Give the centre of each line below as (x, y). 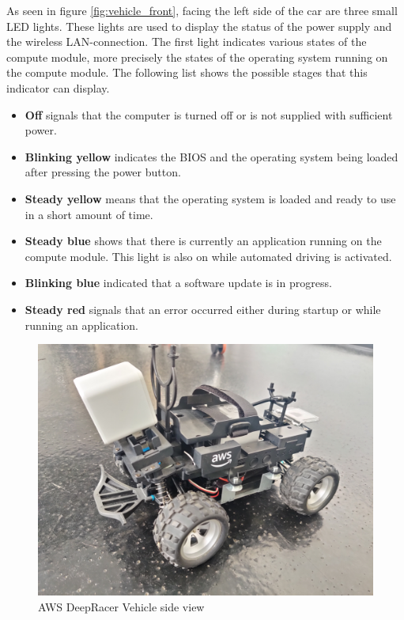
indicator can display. (58, 87)
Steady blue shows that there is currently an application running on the (203, 241)
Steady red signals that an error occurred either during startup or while (203, 309)
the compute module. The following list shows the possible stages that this (187, 72)
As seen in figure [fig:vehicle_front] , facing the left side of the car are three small (202, 10)
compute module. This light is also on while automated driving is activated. (208, 256)
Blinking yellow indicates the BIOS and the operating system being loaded (211, 156)
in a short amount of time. (89, 214)
